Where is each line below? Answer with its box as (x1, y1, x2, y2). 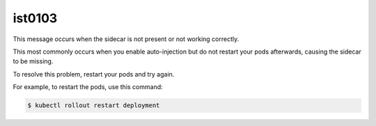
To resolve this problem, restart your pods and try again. (13, 70, 175, 78)
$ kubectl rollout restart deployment (27, 102, 160, 109)
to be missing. (13, 57, 54, 65)
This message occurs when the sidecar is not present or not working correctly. (13, 35, 240, 43)
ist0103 (13, 10, 58, 26)
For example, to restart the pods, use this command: (13, 83, 163, 91)
